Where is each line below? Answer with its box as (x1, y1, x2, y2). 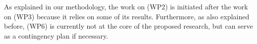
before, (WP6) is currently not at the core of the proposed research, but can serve (4, 21, 253, 31)
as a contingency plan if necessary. (4, 30, 108, 41)
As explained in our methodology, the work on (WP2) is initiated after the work (4, 1, 248, 11)
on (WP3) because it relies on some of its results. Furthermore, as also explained (4, 11, 250, 21)
